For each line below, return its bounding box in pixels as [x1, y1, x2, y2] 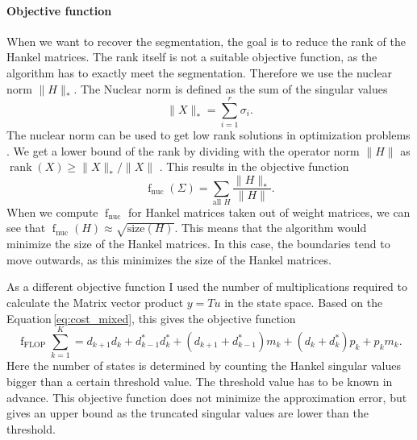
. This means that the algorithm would [174, 219, 367, 236]
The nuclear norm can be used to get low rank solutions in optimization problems [6, 127, 411, 143]
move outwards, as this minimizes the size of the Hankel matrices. [6, 251, 332, 268]
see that [6, 219, 46, 236]
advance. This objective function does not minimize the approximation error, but [6, 388, 407, 405]
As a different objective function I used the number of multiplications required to [6, 278, 408, 295]
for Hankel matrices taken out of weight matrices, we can [127, 203, 411, 220]
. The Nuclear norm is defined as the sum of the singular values [73, 80, 388, 97]
